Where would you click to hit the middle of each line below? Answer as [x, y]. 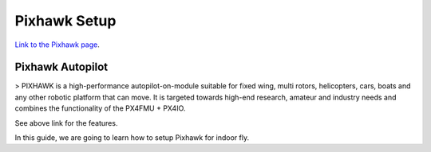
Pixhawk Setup [65, 21]
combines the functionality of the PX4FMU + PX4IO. [100, 108]
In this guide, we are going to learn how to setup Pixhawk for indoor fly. [132, 138]
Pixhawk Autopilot [61, 67]
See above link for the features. [66, 123]
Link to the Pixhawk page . [57, 45]
